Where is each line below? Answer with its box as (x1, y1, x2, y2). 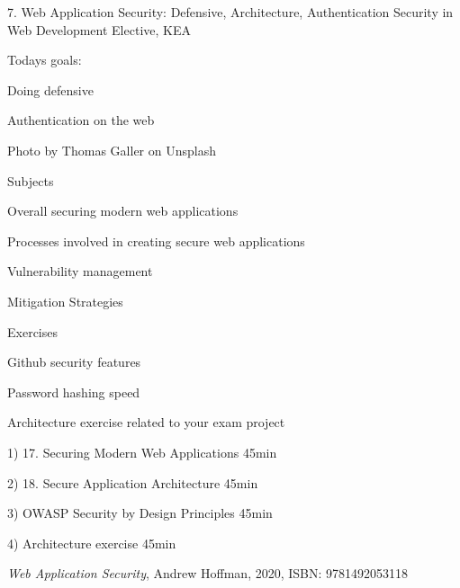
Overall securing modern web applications (7, 201, 239, 220)
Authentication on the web (7, 111, 155, 129)
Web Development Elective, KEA (7, 20, 191, 39)
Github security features (7, 352, 141, 371)
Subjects (7, 171, 54, 190)
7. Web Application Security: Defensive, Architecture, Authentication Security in (7, 3, 454, 21)
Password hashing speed (7, 382, 140, 401)
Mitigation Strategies (7, 291, 123, 310)
